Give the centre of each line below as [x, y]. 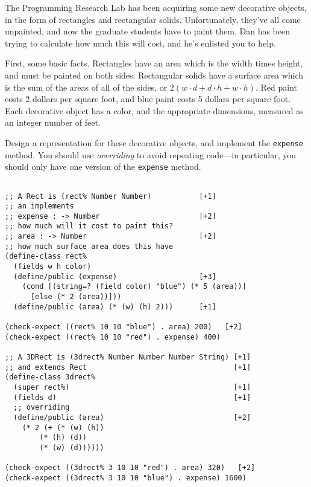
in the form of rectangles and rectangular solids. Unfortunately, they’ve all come [153, 19]
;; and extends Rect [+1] [128, 367]
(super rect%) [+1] [132, 387]
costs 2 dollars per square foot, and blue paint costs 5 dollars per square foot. [148, 99]
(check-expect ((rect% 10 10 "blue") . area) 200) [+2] [124, 327]
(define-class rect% [46, 256]
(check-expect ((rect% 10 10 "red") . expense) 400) [113, 337]
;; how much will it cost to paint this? [89, 226]
